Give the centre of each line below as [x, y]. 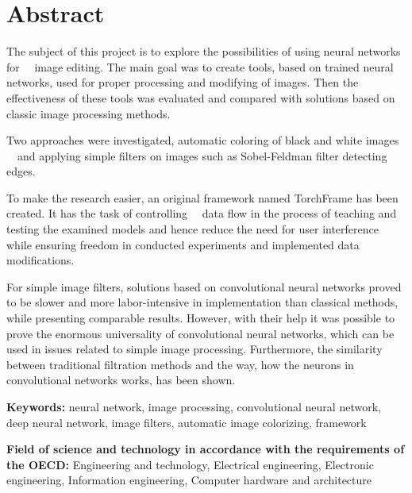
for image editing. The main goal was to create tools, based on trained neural [200, 66]
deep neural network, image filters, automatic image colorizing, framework [187, 422]
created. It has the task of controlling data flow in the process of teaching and [202, 213]
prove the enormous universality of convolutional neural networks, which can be [200, 333]
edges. [21, 171]
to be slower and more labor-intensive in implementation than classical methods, [202, 302]
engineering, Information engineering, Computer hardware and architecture [189, 480]
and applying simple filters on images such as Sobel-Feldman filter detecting [202, 155]
